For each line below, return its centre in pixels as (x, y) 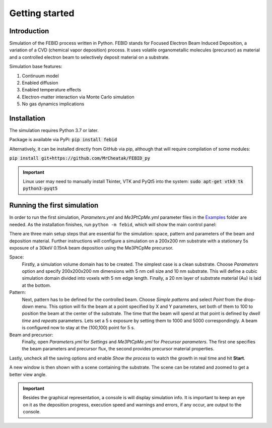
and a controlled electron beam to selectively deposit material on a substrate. (89, 57)
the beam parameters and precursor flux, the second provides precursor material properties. (118, 349)
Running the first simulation (54, 205)
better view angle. (28, 374)
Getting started (42, 13)
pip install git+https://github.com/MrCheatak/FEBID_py (80, 158)
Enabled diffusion (40, 83)
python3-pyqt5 (40, 189)
